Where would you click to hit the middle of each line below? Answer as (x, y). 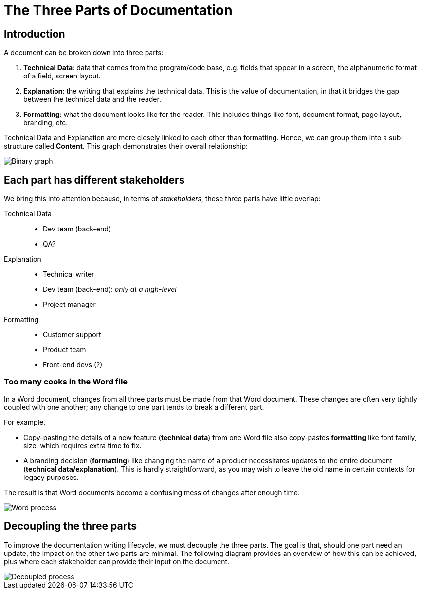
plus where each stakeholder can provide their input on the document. (117, 561)
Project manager (69, 305)
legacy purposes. (51, 477)
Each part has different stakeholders (94, 180)
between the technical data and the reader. (92, 99)
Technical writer (69, 274)
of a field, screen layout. (62, 76)
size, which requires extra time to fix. (82, 445)
